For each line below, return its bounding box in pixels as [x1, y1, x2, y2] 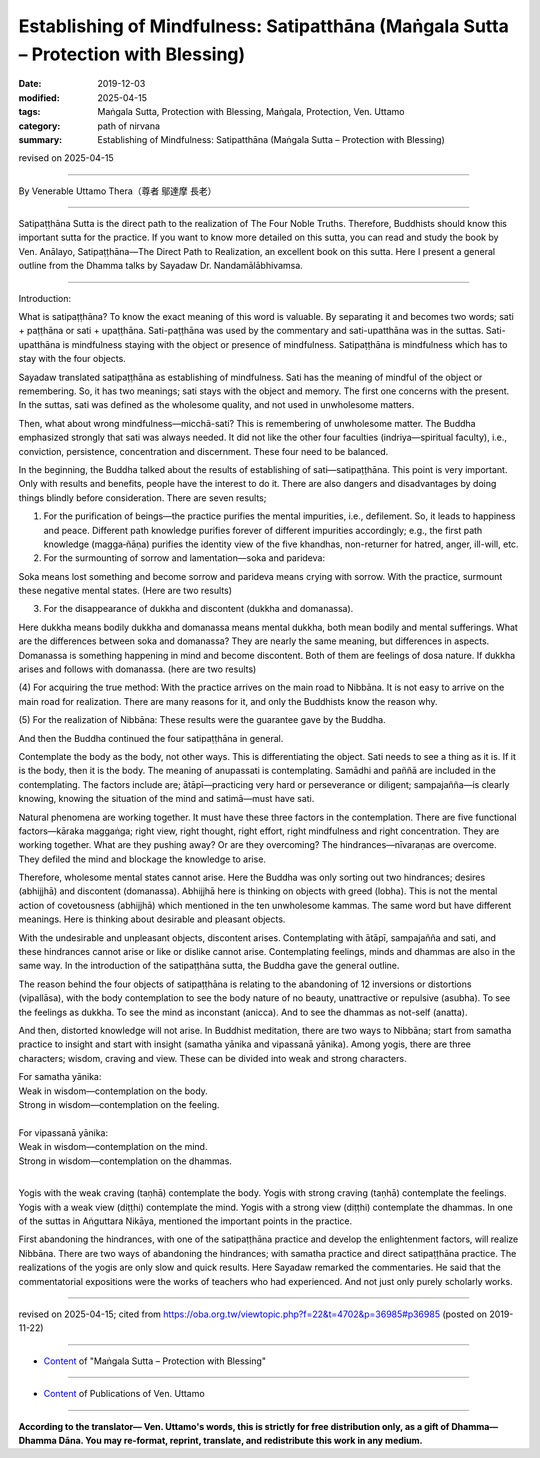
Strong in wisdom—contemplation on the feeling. [18, 1098, 220, 1110]
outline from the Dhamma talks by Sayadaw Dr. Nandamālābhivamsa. [18, 260, 304, 272]
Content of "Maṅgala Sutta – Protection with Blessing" [43, 1355, 267, 1367]
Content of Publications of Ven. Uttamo [43, 1388, 205, 1400]
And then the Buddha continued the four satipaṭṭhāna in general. [18, 732, 284, 744]
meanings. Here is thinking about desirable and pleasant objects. [18, 913, 286, 925]
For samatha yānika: [18, 1071, 102, 1083]
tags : [18, 106, 41, 118]
